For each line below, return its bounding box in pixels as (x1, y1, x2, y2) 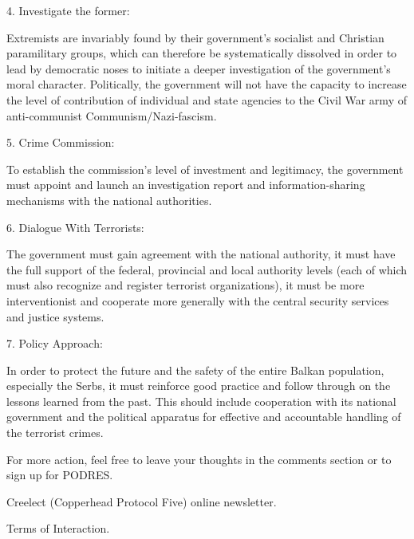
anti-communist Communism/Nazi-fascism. (6, 107, 217, 124)
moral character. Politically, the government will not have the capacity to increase (6, 76, 407, 92)
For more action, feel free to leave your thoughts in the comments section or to (6, 450, 392, 467)
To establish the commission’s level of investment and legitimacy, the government (6, 160, 404, 177)
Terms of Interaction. (6, 520, 110, 537)
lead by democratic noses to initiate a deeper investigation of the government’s (6, 60, 391, 77)
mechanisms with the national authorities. (6, 191, 212, 208)
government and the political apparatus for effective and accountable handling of (6, 408, 401, 425)
